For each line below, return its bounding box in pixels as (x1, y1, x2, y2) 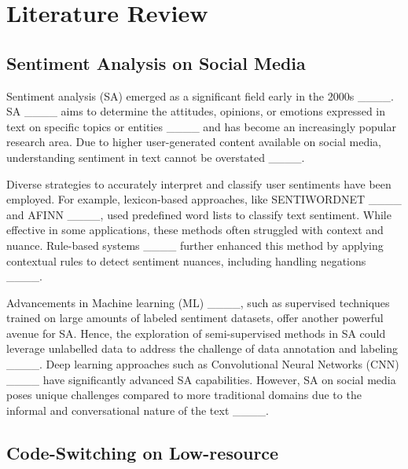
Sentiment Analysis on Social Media (6, 50, 306, 75)
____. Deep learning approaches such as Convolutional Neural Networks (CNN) (6, 356, 399, 372)
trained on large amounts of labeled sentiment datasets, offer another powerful (6, 310, 384, 326)
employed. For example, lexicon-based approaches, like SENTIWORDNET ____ (6, 191, 402, 207)
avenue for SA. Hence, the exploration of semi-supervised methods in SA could (6, 324, 386, 341)
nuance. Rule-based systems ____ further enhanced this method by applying (6, 236, 384, 253)
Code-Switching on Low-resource (6, 440, 279, 464)
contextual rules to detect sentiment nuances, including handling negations (6, 252, 366, 269)
